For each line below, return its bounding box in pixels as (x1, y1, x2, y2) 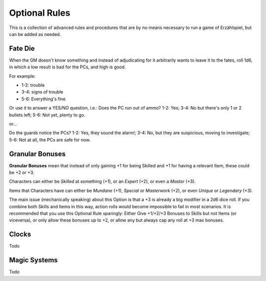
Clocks (9, 230, 32, 239)
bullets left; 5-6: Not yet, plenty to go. (9, 112, 86, 118)
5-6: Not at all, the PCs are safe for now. (9, 137, 91, 143)
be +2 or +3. (9, 170, 34, 176)
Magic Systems (9, 256, 58, 264)
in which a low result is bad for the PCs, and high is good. (9, 64, 126, 70)
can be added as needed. (9, 31, 61, 37)
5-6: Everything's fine (21, 96, 66, 102)
